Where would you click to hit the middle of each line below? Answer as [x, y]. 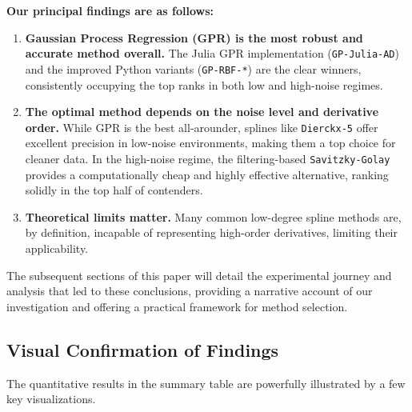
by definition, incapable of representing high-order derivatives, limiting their [211, 232]
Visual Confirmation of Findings [143, 349]
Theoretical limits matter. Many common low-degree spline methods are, [213, 216]
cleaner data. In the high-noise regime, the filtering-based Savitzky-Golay [208, 158]
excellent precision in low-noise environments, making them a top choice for [210, 143]
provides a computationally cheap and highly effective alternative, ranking [207, 174]
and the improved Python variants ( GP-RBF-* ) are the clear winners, [193, 68]
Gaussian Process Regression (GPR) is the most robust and [194, 37]
